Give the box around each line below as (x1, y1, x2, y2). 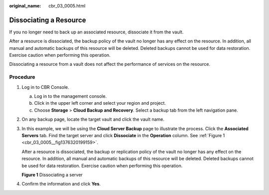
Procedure (9, 74, 35, 81)
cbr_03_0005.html (48, 3, 86, 8)
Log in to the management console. (34, 93, 107, 99)
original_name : (9, 3, 41, 8)
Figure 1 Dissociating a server (21, 172, 83, 178)
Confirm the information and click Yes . (21, 181, 101, 187)
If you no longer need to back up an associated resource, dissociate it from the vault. (9, 29, 184, 35)
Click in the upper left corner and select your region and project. (34, 100, 166, 106)
